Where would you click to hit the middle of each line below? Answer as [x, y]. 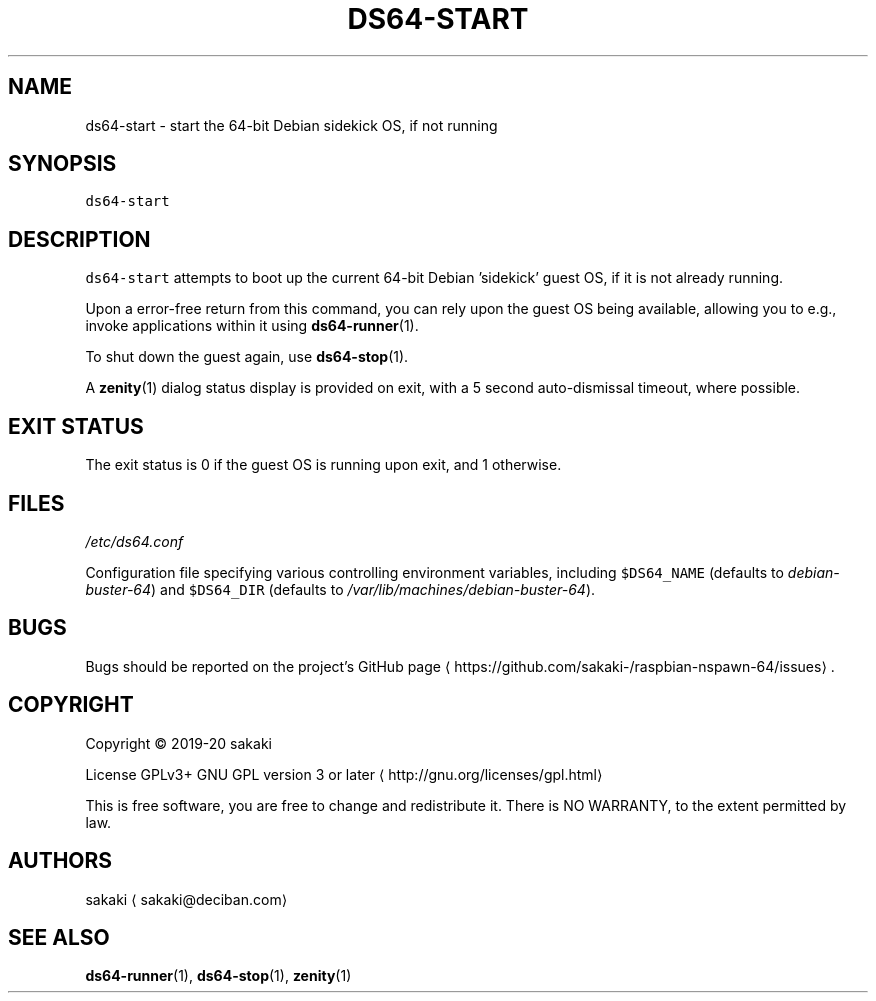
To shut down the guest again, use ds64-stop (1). [247, 357]
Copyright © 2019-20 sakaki [178, 743]
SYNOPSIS [62, 164]
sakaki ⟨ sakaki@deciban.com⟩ [186, 899]
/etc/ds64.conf [134, 541]
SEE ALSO [59, 937]
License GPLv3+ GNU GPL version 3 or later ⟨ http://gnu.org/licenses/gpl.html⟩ [344, 774]
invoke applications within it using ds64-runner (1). [252, 326]
